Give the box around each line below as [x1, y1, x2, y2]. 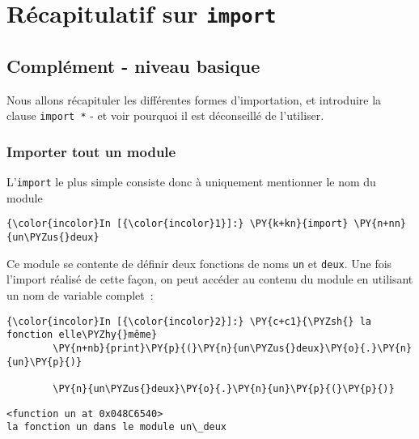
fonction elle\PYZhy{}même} [6, 329, 158, 341]
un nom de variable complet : [6, 286, 154, 303]
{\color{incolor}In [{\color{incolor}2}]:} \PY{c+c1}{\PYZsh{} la [6, 315, 372, 327]
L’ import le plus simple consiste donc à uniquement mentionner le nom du [6, 173, 376, 190]
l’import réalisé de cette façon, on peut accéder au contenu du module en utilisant [6, 271, 413, 288]
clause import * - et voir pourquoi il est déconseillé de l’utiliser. [6, 107, 324, 124]
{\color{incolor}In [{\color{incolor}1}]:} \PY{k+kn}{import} [6, 218, 349, 230]
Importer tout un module [6, 141, 176, 161]
